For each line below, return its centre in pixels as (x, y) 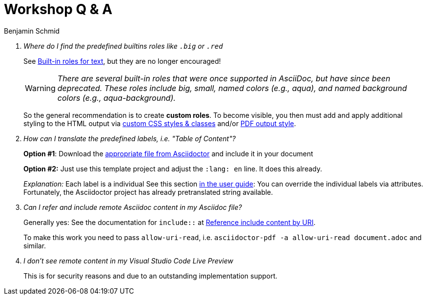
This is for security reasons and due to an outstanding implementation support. (151, 276)
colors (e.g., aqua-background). (116, 98)
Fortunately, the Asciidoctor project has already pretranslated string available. (148, 192)
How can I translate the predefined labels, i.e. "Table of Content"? (130, 138)
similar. (35, 245)
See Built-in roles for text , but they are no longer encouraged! (122, 61)
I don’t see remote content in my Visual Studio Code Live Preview (128, 261)
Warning (40, 88)
